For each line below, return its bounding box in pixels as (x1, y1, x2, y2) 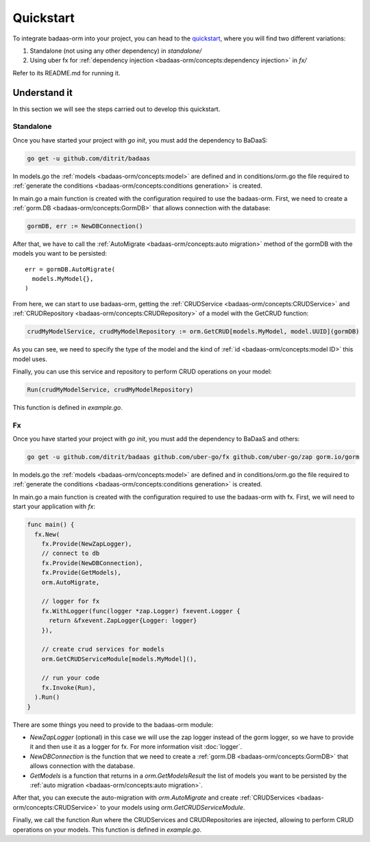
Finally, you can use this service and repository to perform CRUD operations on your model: (12, 367, 272, 375)
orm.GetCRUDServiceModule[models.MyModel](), (41, 655, 197, 663)
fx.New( (34, 530, 60, 538)
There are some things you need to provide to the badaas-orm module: (12, 720, 214, 729)
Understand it (12, 86, 73, 99)
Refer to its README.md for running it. (12, 69, 121, 77)
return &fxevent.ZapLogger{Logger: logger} (49, 617, 197, 625)
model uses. (12, 355, 47, 363)
